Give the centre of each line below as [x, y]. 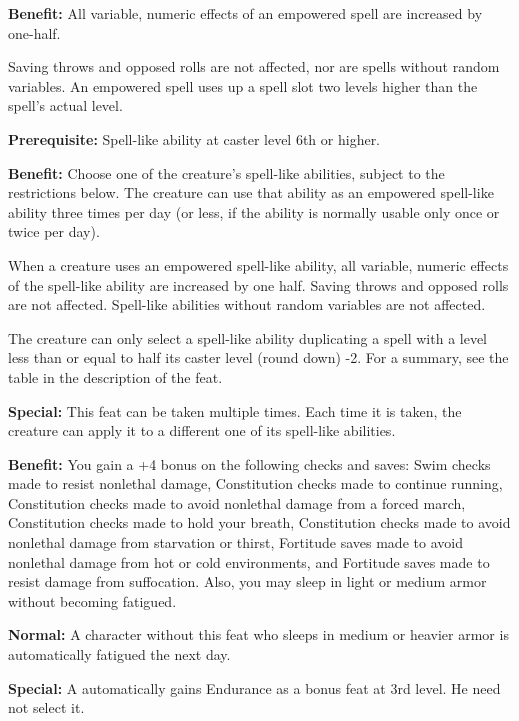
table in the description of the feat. [115, 376]
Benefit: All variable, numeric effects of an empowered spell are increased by [245, 13]
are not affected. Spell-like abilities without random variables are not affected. [247, 304]
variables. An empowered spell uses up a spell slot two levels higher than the [243, 85]
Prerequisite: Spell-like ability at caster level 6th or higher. [194, 138]
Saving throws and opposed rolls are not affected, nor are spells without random [254, 66]
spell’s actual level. [65, 105]
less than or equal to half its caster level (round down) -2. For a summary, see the [258, 357]
